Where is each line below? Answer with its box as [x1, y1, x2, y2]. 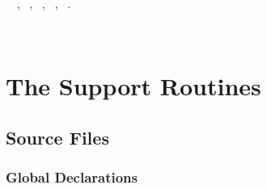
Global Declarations [6, 167, 138, 187]
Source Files [6, 124, 109, 149]
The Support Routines [6, 69, 261, 103]
